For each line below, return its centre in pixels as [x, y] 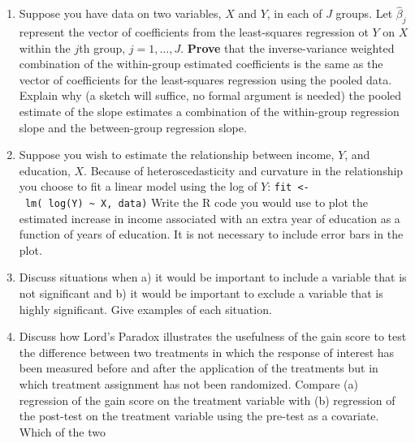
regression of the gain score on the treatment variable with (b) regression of [207, 400]
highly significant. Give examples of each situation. [145, 309]
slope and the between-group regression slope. [133, 127]
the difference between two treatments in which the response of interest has [207, 352]
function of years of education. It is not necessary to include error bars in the [211, 234]
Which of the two [62, 431]
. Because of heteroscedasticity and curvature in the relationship [244, 170]
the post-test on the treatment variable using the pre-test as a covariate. [199, 416]
